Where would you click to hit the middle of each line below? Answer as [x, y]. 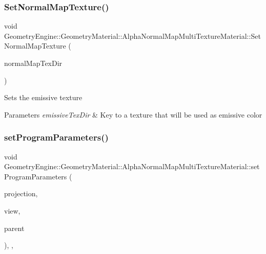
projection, [21, 193]
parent [14, 228]
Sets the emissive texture [43, 97]
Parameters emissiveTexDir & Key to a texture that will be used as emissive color [133, 114]
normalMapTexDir [33, 63]
